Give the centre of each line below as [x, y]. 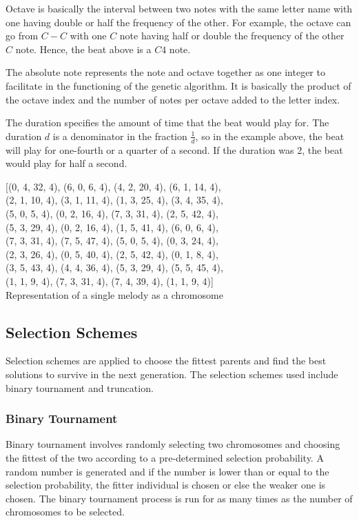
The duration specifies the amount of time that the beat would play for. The [167, 122]
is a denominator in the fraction [120, 136]
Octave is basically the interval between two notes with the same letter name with [179, 8]
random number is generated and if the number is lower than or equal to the [167, 471]
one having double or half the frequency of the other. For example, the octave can [178, 22]
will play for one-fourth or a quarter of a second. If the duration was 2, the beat [174, 149]
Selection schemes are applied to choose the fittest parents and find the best [166, 361]
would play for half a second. [66, 163]
